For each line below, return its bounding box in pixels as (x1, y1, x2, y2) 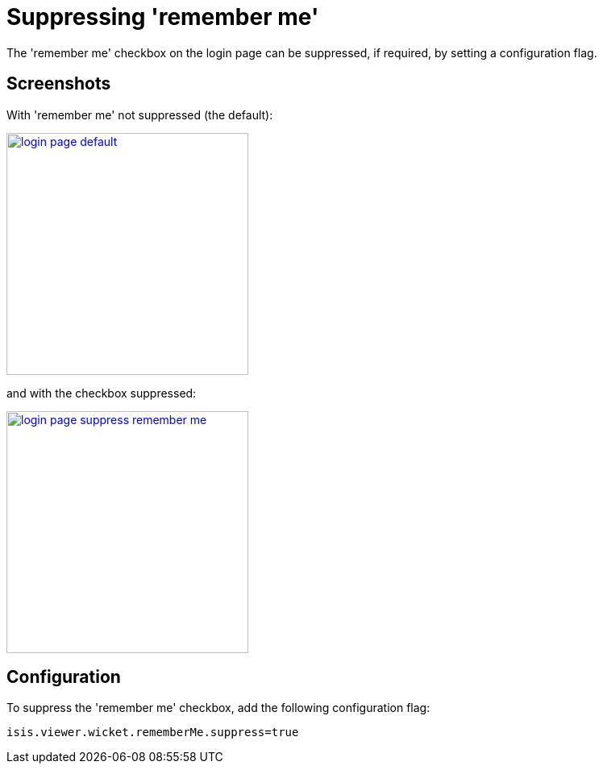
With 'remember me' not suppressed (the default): (6, 107, 273, 122)
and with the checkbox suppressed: (6, 385, 197, 400)
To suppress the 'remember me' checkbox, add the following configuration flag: (6, 701, 430, 715)
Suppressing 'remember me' (6, 3, 319, 31)
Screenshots (6, 73, 111, 94)
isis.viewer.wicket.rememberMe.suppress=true (6, 726, 299, 739)
